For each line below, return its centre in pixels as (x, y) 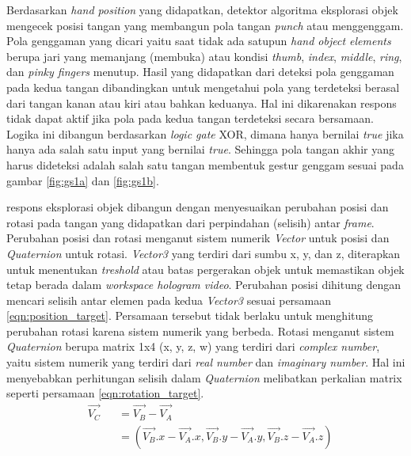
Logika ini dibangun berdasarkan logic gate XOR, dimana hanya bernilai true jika (205, 133)
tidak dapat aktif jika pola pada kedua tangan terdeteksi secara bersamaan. (190, 118)
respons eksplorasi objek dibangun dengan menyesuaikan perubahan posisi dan (198, 207)
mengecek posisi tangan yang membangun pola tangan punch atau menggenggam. (205, 25)
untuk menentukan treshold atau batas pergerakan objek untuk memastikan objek (205, 269)
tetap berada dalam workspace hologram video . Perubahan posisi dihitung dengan (204, 285)
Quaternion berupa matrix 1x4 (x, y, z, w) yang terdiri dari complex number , (193, 346)
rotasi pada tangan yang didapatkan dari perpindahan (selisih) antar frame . (190, 222)
